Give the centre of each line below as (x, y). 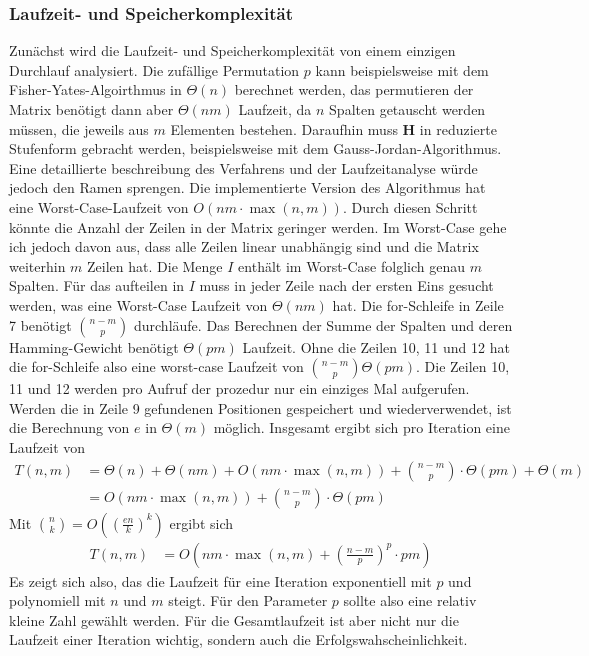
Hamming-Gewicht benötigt (94, 346)
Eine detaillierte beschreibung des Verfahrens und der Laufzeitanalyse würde (243, 167)
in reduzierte (458, 128)
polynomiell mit (57, 600)
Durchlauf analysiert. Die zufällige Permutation (154, 69)
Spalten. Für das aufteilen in (97, 285)
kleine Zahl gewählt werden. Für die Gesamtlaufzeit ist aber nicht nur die (234, 619)
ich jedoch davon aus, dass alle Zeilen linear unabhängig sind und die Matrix (244, 246)
